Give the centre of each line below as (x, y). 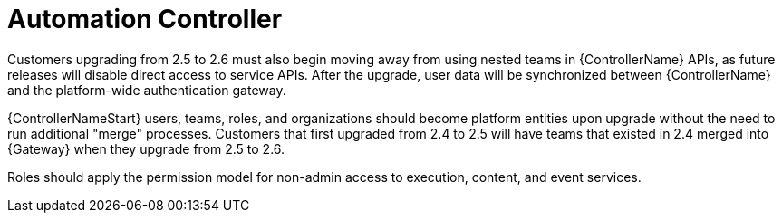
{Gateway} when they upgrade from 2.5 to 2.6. (146, 148)
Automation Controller (145, 19)
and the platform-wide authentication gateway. (147, 90)
